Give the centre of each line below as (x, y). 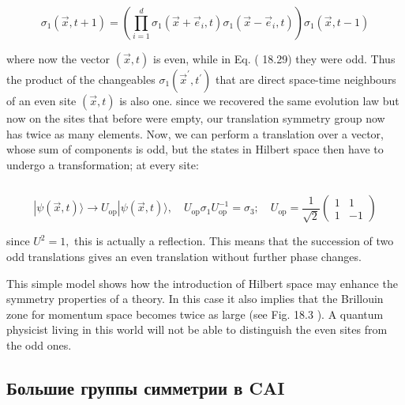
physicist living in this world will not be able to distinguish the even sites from (197, 329)
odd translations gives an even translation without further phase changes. (184, 256)
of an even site (41, 100)
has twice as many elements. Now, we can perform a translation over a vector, (195, 133)
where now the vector (58, 59)
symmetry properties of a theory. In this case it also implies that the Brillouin (195, 299)
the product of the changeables (81, 79)
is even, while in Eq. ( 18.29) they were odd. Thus (274, 59)
